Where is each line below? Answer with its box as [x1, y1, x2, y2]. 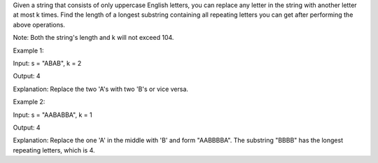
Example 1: [13, 46, 44, 55]
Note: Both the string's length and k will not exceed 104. [13, 34, 174, 42]
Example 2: [13, 98, 45, 106]
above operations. [13, 20, 66, 29]
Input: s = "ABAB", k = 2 [13, 59, 82, 67]
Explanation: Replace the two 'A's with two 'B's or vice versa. [13, 85, 189, 93]
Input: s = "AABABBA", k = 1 [13, 111, 92, 119]
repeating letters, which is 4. [13, 146, 95, 154]
